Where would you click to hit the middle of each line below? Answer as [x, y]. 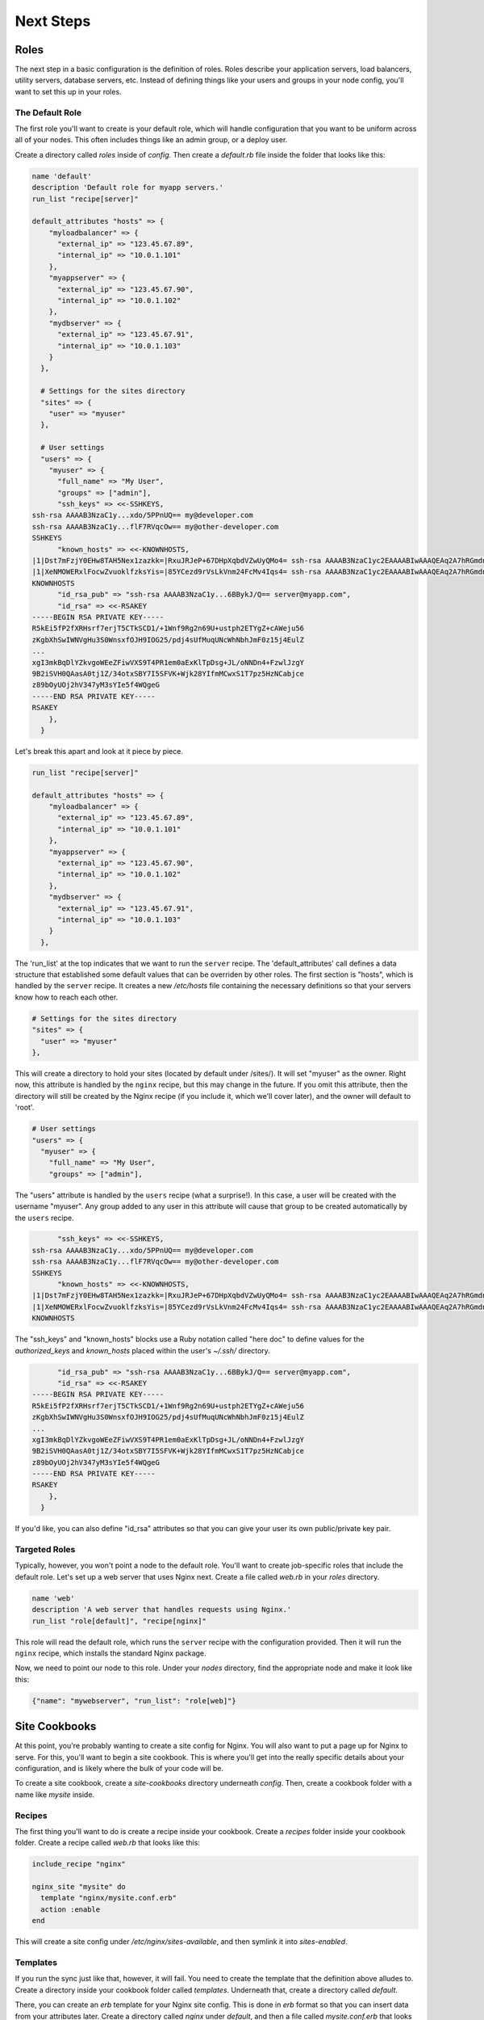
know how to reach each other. [67, 997]
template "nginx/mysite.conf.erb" [109, 1898]
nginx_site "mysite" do [79, 1887]
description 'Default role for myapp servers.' [127, 187]
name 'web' [53, 1598]
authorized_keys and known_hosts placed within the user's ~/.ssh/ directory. [142, 1350]
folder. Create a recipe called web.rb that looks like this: [108, 1843]
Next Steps [53, 21]
